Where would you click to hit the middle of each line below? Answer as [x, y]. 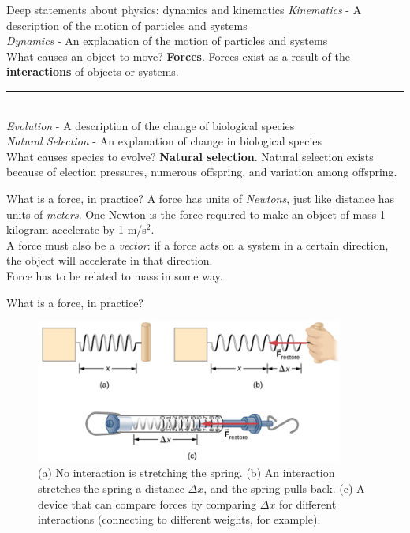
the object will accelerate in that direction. [110, 260]
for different [308, 503]
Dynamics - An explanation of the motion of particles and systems [167, 41]
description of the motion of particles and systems [127, 25]
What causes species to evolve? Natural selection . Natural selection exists [190, 156]
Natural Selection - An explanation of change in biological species [164, 141]
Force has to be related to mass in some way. [115, 275]
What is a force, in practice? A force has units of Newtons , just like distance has [200, 198]
